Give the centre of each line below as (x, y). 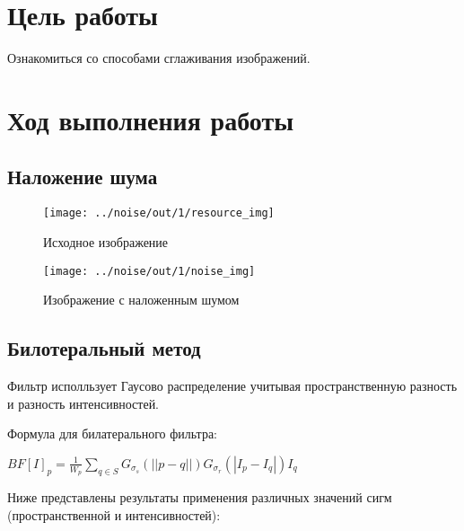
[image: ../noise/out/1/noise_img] (149, 271)
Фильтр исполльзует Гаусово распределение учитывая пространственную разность (232, 385)
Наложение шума (83, 177)
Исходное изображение (106, 241)
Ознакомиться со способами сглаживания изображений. (159, 58)
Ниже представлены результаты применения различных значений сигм (200, 497)
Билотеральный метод (104, 348)
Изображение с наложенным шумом (141, 300)
